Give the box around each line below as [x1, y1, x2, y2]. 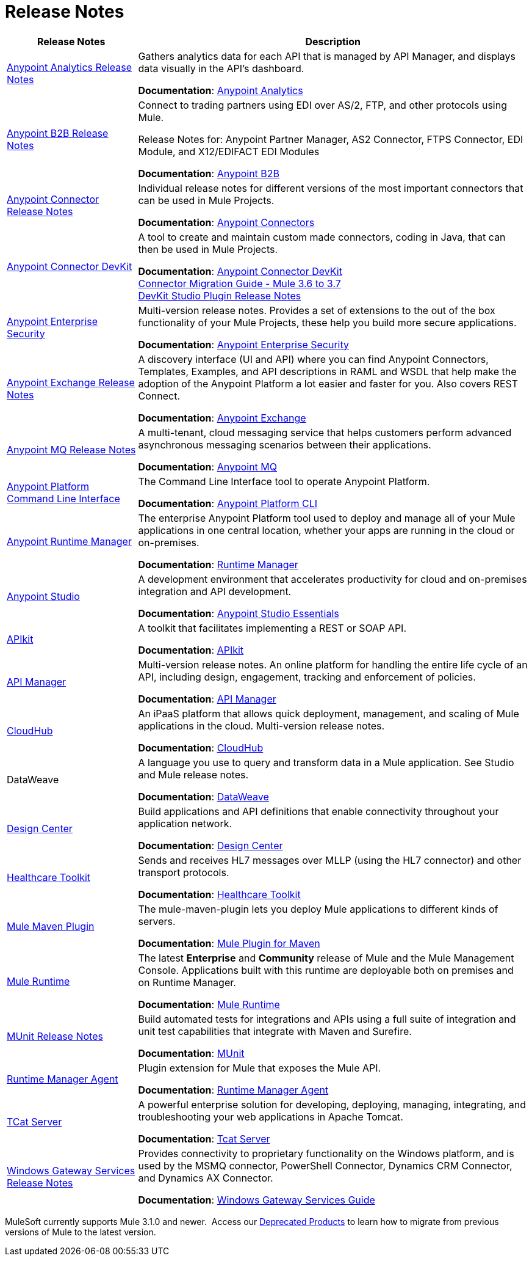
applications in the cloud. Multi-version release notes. [138, 719, 385, 732]
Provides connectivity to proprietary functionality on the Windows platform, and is [138, 1147, 514, 1160]
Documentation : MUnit [138, 1047, 245, 1059]
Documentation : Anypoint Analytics [138, 84, 303, 97]
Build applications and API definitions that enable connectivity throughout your [138, 805, 499, 817]
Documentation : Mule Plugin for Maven [138, 937, 320, 949]
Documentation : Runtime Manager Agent [138, 1083, 329, 1096]
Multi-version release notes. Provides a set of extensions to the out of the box [138, 304, 495, 316]
